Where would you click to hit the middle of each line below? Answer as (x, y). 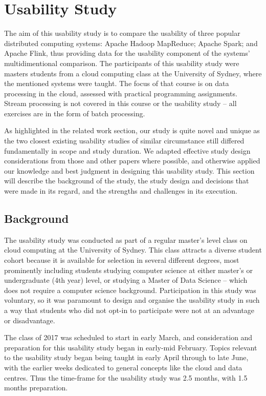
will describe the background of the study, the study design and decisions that (127, 181)
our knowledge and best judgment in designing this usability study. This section (129, 170)
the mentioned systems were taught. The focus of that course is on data (117, 83)
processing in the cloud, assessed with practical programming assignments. (121, 93)
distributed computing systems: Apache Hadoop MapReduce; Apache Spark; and (131, 43)
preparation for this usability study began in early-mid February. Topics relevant (131, 347)
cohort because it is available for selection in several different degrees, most (122, 260)
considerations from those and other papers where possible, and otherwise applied (132, 161)
